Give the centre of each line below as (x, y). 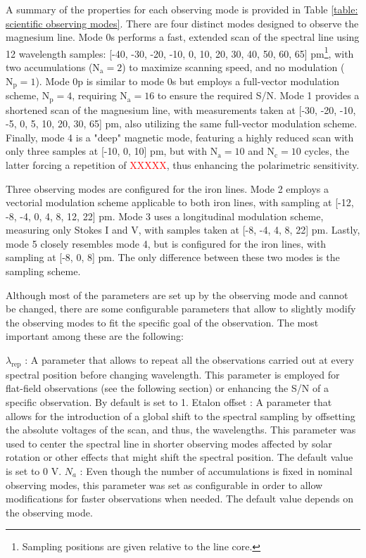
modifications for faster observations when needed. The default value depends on (180, 499)
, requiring (94, 95)
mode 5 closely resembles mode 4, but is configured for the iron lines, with (166, 243)
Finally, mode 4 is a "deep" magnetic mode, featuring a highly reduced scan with (180, 137)
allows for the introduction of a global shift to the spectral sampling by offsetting (181, 416)
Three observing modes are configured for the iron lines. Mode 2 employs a (168, 188)
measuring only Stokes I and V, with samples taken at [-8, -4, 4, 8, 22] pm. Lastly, (183, 230)
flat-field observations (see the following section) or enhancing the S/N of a (167, 388)
